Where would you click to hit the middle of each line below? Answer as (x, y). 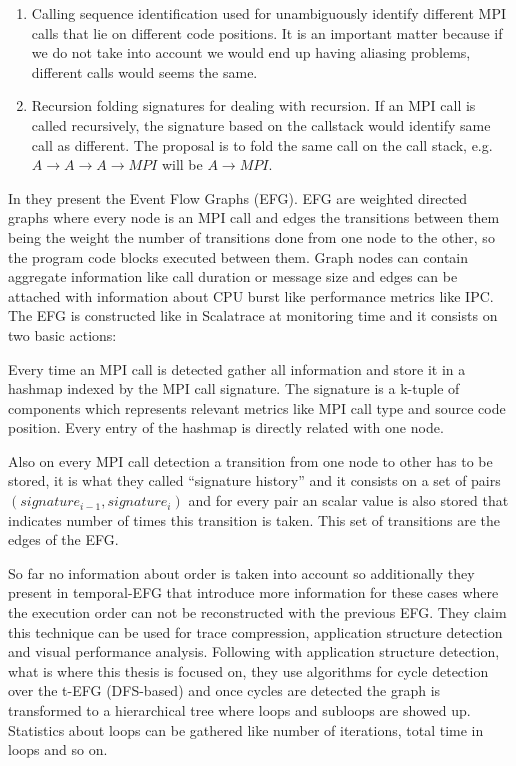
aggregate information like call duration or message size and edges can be (233, 276)
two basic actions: (62, 334)
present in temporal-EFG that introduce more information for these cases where (253, 592)
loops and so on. (58, 749)
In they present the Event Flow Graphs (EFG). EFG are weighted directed (238, 197)
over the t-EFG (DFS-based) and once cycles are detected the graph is (224, 690)
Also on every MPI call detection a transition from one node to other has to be (250, 460)
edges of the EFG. (63, 539)
